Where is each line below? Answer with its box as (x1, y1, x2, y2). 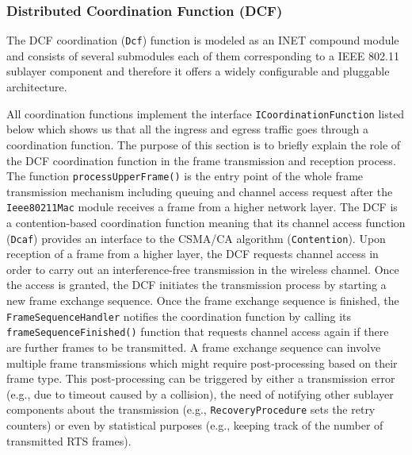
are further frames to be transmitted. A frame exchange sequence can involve (6, 338, 381, 355)
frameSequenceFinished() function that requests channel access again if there (6, 323, 389, 340)
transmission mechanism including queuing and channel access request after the (6, 183, 393, 199)
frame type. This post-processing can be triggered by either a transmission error (6, 370, 395, 387)
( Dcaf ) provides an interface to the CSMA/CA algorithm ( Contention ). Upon (6, 229, 386, 246)
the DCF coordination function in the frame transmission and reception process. (6, 152, 396, 168)
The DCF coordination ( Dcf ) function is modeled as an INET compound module (6, 32, 399, 48)
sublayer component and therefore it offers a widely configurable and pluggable (6, 63, 390, 79)
